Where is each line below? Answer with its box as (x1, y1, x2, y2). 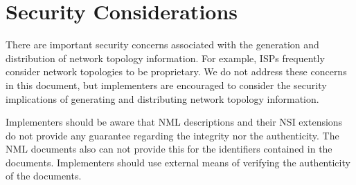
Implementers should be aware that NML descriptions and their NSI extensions (6, 115, 343, 129)
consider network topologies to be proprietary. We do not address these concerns (6, 64, 347, 79)
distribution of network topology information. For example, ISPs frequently (6, 50, 325, 65)
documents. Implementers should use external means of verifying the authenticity (6, 155, 350, 169)
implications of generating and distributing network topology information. (6, 91, 319, 106)
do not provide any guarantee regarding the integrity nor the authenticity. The (6, 128, 339, 142)
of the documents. (6, 168, 82, 183)
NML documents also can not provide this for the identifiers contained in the (6, 142, 332, 156)
